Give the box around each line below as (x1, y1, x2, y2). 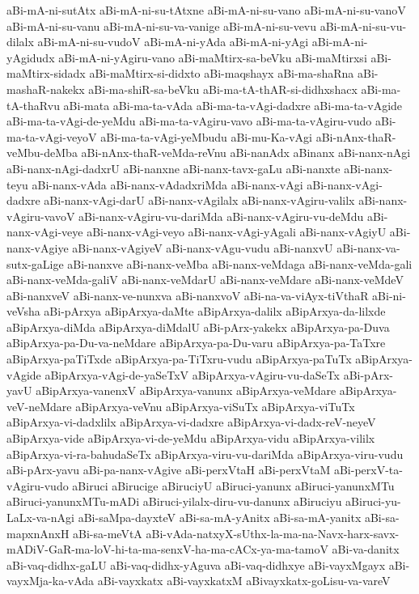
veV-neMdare (6, 397, 72, 414)
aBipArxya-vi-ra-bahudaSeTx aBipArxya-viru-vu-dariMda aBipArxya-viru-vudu (6, 445, 404, 462)
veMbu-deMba (6, 144, 78, 161)
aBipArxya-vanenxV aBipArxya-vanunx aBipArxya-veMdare (36, 382, 336, 399)
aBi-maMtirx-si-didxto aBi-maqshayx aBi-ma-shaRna (89, 65, 354, 82)
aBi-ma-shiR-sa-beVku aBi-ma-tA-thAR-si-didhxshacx (88, 80, 358, 97)
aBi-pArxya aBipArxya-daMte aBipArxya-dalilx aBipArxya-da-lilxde (44, 303, 386, 320)
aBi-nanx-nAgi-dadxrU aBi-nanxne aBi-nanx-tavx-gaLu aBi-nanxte (6, 159, 341, 176)
